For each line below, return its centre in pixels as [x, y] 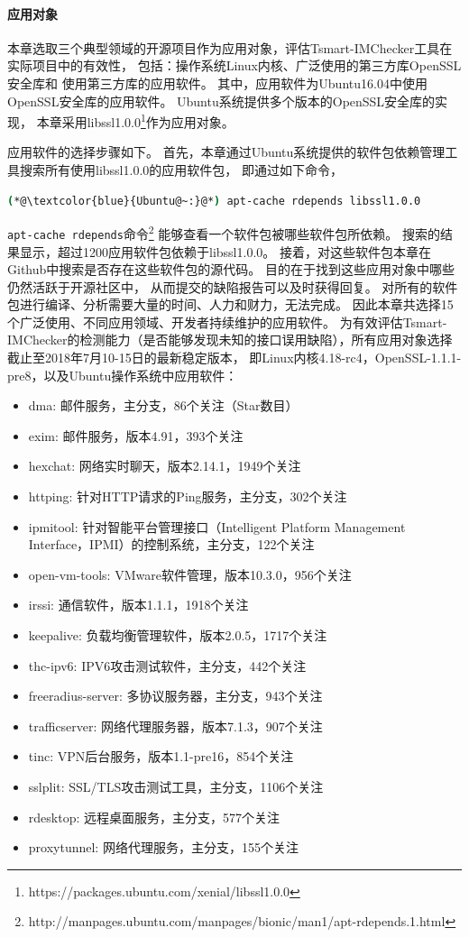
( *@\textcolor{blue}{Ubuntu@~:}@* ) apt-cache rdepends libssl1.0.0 [214, 201]
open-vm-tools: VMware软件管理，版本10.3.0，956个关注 [190, 574]
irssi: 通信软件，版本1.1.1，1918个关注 [138, 605]
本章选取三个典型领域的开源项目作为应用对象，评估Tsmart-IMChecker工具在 [230, 47]
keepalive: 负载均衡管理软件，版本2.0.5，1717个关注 [178, 635]
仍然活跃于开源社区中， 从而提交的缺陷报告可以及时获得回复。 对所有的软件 [233, 286]
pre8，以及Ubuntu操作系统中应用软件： [123, 375]
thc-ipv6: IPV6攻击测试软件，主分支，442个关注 [167, 665]
